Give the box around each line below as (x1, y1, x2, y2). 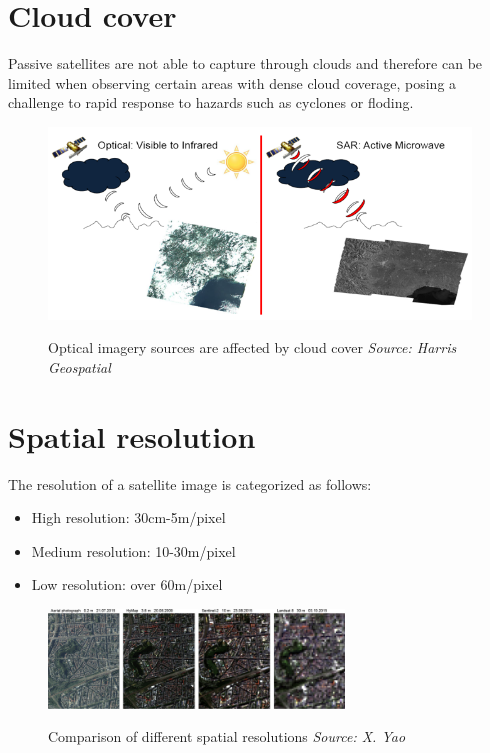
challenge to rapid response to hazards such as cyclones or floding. (8, 92, 414, 113)
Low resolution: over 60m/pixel (31, 574, 223, 595)
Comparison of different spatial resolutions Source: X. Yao (48, 726, 406, 747)
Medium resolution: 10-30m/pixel (31, 540, 236, 561)
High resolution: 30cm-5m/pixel (31, 507, 226, 528)
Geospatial (48, 356, 111, 377)
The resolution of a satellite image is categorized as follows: (8, 473, 372, 494)
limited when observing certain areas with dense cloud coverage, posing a (8, 72, 457, 93)
